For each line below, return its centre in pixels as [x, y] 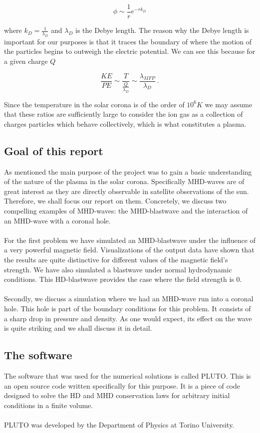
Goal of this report [54, 150]
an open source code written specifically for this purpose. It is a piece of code [122, 385]
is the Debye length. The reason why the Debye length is [162, 30]
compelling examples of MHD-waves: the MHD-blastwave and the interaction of [126, 210]
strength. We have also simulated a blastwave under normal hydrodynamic [118, 269]
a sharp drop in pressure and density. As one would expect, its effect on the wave [128, 318]
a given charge [26, 61]
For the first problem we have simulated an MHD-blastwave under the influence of [130, 240]
